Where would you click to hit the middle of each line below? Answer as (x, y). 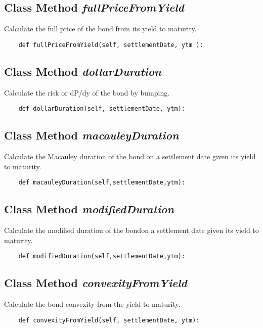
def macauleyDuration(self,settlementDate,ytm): (102, 183)
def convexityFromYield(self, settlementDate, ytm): (109, 320)
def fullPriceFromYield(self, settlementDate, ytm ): (111, 45)
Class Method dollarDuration (83, 71)
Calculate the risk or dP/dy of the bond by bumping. (87, 92)
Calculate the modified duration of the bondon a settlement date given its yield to (131, 230)
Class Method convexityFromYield (96, 283)
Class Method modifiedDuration (89, 209)
